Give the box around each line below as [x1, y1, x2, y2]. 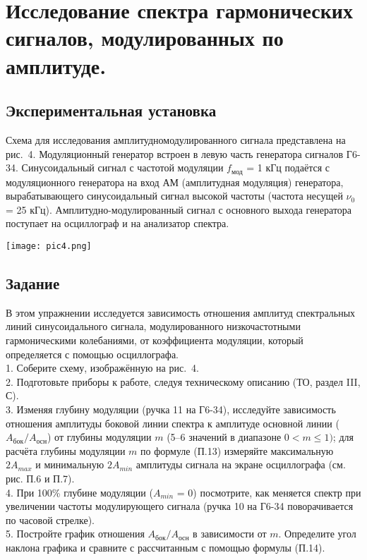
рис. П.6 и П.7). [6, 470, 75, 485]
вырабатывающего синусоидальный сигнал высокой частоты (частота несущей [6, 188, 343, 203]
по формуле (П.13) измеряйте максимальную [140, 443, 334, 458]
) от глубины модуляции [47, 430, 152, 444]
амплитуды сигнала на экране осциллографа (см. [136, 457, 346, 472]
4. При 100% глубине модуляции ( [6, 485, 153, 499]
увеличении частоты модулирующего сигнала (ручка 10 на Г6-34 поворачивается [6, 499, 354, 513]
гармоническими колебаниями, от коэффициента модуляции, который [6, 333, 303, 348]
